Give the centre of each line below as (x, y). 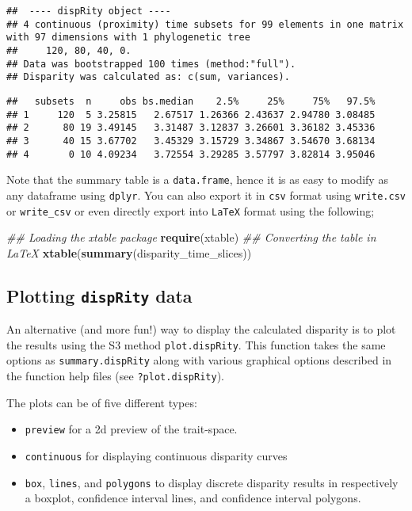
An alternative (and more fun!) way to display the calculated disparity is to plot (201, 329)
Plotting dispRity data (99, 295)
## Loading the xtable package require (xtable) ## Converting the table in (191, 237)
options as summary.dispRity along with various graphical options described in (199, 360)
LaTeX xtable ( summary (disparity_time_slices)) (129, 252)
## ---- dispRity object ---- (89, 11)
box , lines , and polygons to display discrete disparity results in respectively (212, 482)
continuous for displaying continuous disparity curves (156, 455)
